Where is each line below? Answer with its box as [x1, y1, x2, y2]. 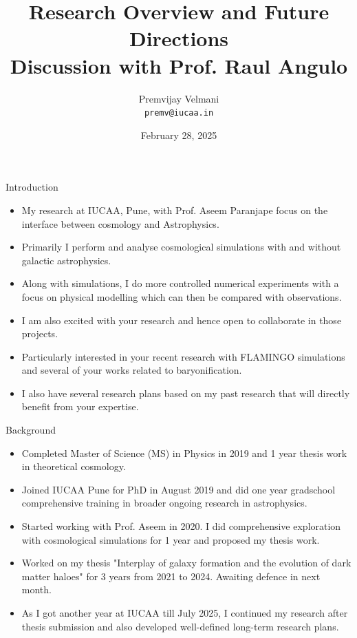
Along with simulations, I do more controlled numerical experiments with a [21, 276, 339, 290]
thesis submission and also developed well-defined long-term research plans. [21, 619, 339, 633]
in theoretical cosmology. [21, 459, 126, 474]
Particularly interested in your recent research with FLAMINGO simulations [21, 349, 345, 363]
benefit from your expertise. [21, 399, 139, 414]
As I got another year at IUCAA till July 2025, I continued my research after [21, 606, 348, 619]
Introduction [6, 180, 58, 194]
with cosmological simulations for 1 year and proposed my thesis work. [21, 532, 320, 546]
